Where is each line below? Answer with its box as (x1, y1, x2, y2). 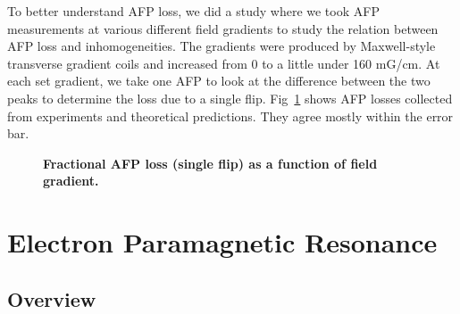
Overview (7, 285, 96, 312)
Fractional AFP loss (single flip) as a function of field (43, 153, 378, 172)
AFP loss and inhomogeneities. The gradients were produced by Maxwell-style (7, 37, 436, 55)
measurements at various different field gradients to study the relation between (7, 19, 439, 37)
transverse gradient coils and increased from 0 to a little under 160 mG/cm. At (7, 54, 440, 72)
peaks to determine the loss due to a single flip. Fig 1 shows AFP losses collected (7, 88, 453, 107)
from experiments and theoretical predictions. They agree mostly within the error (7, 106, 454, 125)
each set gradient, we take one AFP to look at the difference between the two (7, 71, 431, 90)
